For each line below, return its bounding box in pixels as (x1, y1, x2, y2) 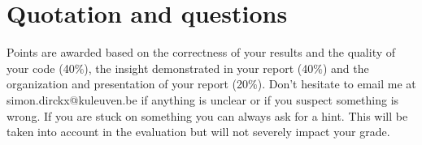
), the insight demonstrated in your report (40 (84, 59, 314, 76)
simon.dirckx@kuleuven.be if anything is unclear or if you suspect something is (7, 91, 399, 108)
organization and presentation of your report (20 (7, 75, 249, 92)
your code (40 (7, 59, 75, 76)
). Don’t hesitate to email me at (257, 75, 416, 92)
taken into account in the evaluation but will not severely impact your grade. (7, 123, 390, 140)
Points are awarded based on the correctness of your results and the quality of (7, 44, 396, 61)
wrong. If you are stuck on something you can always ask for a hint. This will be (7, 107, 408, 124)
